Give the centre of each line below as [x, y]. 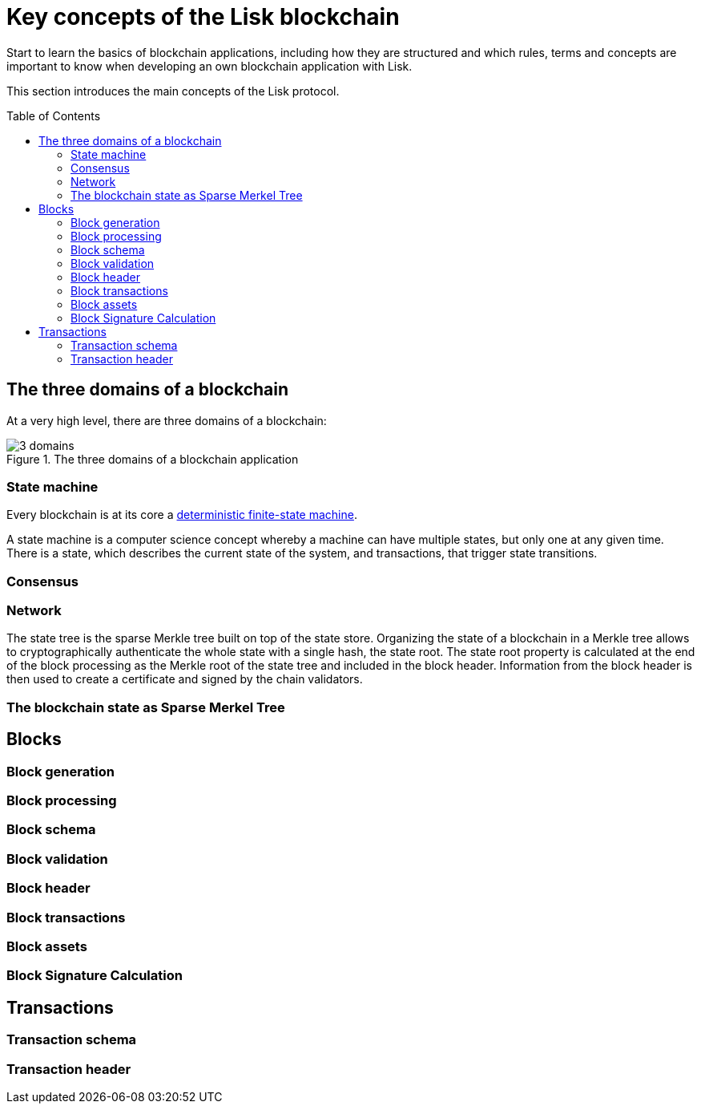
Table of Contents [54, 115]
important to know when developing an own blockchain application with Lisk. [209, 66]
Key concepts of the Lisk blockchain [203, 17]
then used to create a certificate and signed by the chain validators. [185, 679]
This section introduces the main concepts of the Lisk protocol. [173, 91]
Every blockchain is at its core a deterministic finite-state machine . [182, 515]
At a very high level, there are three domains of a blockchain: [167, 420]
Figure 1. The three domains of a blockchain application [153, 459]
